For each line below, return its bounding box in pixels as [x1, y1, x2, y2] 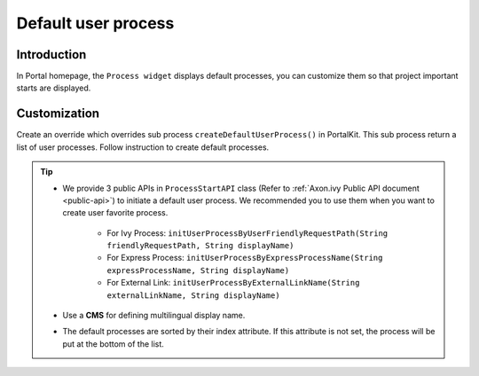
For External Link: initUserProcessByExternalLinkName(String [106, 278, 360, 288]
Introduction [16, 47, 87, 62]
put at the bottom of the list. [62, 338, 164, 349]
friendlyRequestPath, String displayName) [106, 240, 294, 251]
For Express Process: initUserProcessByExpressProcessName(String [106, 253, 383, 263]
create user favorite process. [62, 208, 169, 218]
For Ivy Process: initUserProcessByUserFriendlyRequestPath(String [106, 227, 389, 239]
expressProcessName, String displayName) [106, 265, 290, 275]
